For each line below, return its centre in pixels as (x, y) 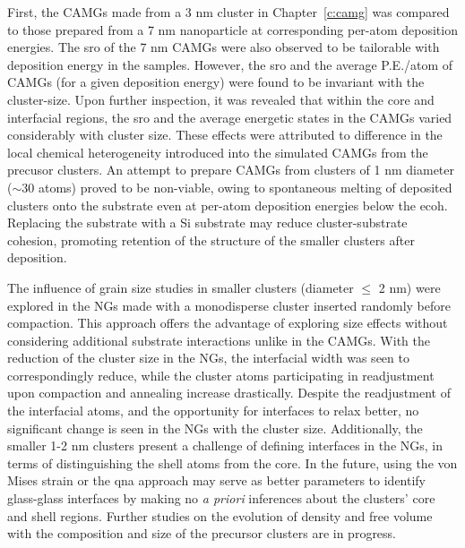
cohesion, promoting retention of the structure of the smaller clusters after (211, 240)
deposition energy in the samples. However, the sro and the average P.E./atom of (230, 64)
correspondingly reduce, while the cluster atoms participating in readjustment (221, 375)
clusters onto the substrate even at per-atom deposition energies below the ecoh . (228, 205)
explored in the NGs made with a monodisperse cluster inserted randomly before (229, 305)
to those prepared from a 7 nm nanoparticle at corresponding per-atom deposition (232, 29)
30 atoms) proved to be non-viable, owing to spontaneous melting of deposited (237, 187)
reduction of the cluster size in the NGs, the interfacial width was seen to (208, 358)
